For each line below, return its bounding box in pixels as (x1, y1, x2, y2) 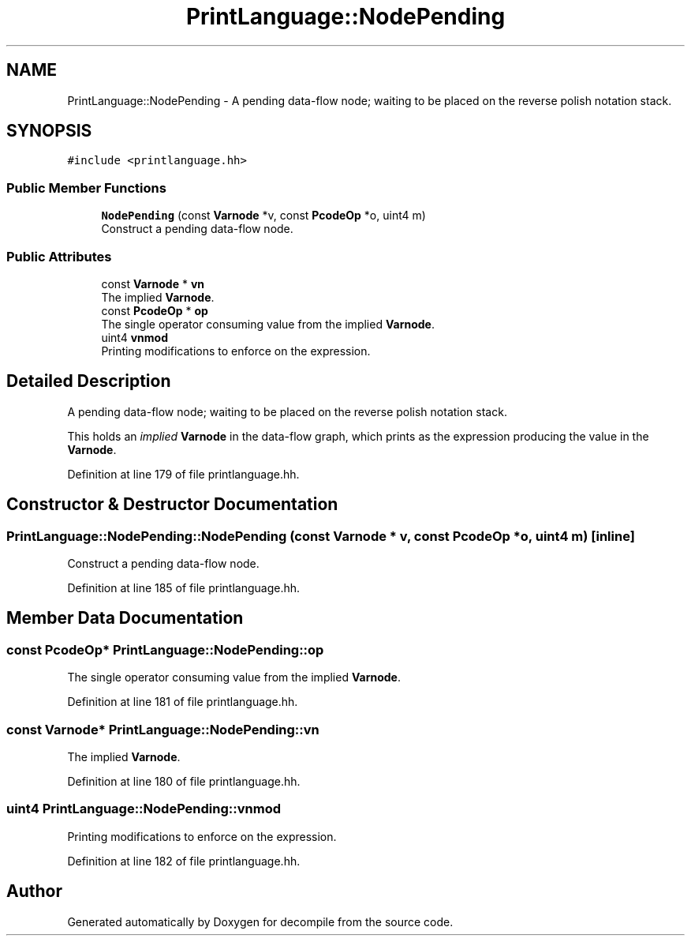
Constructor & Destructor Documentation (6, 494, 338, 515)
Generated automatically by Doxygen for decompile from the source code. (67, 914, 454, 929)
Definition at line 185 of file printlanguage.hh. (67, 581, 301, 595)
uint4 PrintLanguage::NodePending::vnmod (6, 801, 281, 817)
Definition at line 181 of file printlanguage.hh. (67, 695, 298, 709)
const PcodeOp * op (101, 303, 208, 317)
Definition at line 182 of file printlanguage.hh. (67, 854, 301, 868)
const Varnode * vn (101, 276, 205, 291)
